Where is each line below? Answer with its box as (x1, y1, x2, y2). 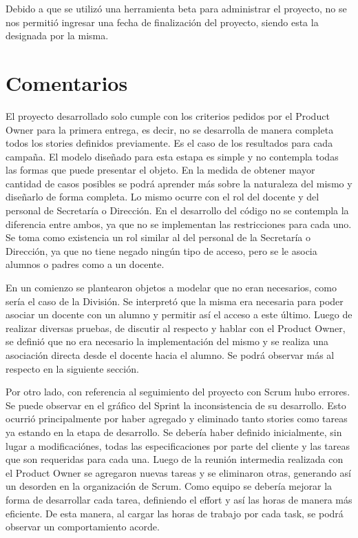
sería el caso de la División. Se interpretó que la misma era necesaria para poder (6, 293, 344, 308)
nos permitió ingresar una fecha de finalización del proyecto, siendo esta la (6, 14, 319, 29)
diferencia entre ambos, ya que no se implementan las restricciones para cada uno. (6, 216, 352, 231)
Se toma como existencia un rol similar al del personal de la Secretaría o (6, 230, 310, 245)
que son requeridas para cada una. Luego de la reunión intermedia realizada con (6, 452, 344, 466)
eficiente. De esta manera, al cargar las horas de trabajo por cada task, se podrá (6, 506, 344, 520)
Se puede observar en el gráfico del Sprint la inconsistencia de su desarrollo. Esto (6, 397, 346, 412)
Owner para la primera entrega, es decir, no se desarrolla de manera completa (6, 122, 334, 136)
